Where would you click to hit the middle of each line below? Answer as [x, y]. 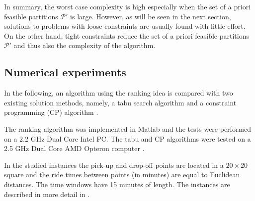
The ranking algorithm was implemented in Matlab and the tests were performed [128, 128]
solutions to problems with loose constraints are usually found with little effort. [125, 26]
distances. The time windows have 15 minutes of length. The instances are [117, 184]
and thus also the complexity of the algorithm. [85, 45]
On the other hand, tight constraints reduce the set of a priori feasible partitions [127, 35]
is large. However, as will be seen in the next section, [151, 16]
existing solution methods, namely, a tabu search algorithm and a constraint [120, 102]
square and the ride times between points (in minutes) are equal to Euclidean [122, 175]
